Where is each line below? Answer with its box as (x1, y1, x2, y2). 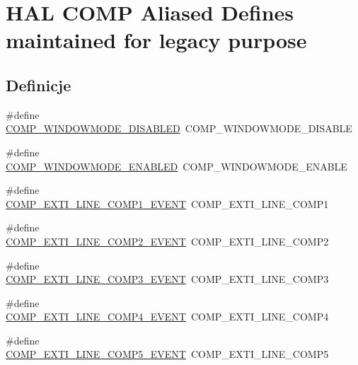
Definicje (6, 74, 71, 95)
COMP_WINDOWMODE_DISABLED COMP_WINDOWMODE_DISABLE (6, 121, 352, 136)
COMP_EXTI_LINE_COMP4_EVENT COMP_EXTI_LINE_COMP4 (6, 309, 329, 324)
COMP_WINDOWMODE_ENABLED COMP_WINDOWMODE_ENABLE (6, 158, 347, 173)
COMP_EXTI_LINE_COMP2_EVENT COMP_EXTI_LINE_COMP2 (6, 233, 329, 248)
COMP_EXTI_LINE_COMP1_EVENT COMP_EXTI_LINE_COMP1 (6, 196, 329, 211)
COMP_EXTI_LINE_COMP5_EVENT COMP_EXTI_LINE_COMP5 (6, 347, 329, 361)
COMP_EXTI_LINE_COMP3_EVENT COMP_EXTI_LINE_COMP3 (6, 272, 329, 286)
